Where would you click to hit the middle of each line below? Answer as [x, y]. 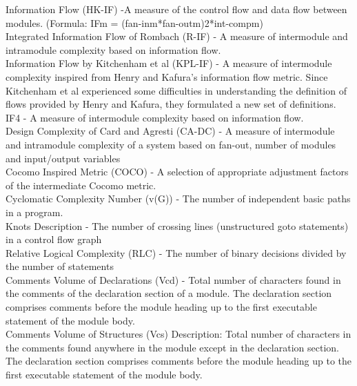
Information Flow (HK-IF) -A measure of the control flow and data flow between [176, 9]
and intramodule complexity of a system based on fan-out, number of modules [171, 144]
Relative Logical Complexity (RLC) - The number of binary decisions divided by [176, 252]
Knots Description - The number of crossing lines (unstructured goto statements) [177, 225]
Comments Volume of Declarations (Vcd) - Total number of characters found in [173, 279]
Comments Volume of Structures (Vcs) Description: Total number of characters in [178, 334]
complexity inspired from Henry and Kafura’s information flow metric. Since [167, 76]
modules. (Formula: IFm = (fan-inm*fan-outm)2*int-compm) [134, 22]
